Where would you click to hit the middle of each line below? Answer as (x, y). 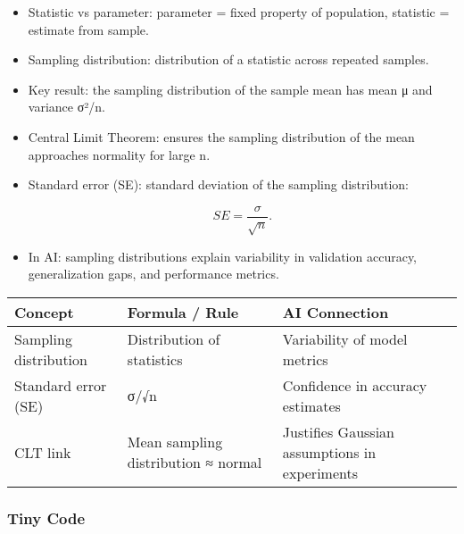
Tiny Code (46, 517)
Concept (44, 312)
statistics (155, 359)
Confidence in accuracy (355, 385)
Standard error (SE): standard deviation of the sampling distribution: (219, 184)
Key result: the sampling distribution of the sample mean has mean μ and (230, 89)
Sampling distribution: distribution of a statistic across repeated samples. (228, 59)
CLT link (43, 452)
